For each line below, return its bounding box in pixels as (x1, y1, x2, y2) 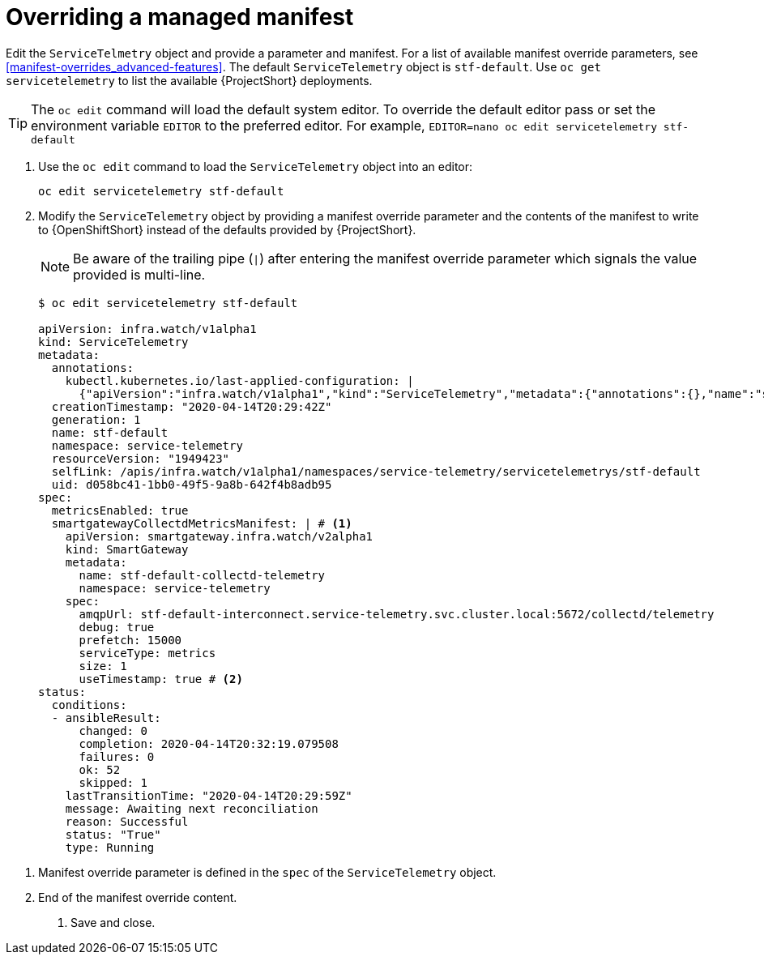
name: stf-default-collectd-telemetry (79, 568, 326, 582)
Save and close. (70, 915, 156, 929)
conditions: (51, 698, 127, 711)
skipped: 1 (79, 775, 147, 789)
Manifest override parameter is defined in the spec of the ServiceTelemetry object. (38, 865, 497, 879)
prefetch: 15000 (79, 633, 182, 647)
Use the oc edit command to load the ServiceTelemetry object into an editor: (38, 159, 473, 173)
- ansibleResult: (51, 711, 161, 724)
